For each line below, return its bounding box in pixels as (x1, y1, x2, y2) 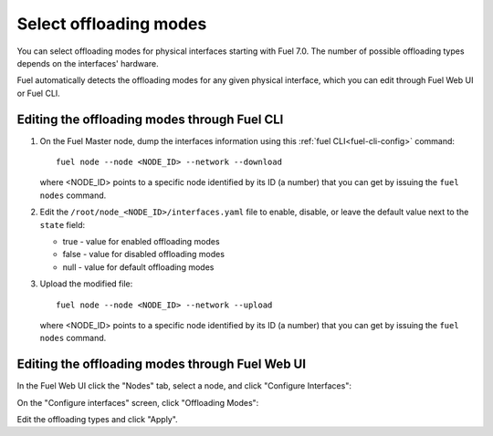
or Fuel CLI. (16, 88, 61, 99)
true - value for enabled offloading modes (62, 235, 220, 246)
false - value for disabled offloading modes (62, 249, 226, 260)
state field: (39, 219, 86, 230)
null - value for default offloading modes (62, 261, 215, 273)
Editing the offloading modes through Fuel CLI (16, 111, 284, 127)
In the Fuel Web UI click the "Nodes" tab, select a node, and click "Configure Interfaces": (16, 380, 351, 391)
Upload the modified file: (39, 278, 133, 289)
